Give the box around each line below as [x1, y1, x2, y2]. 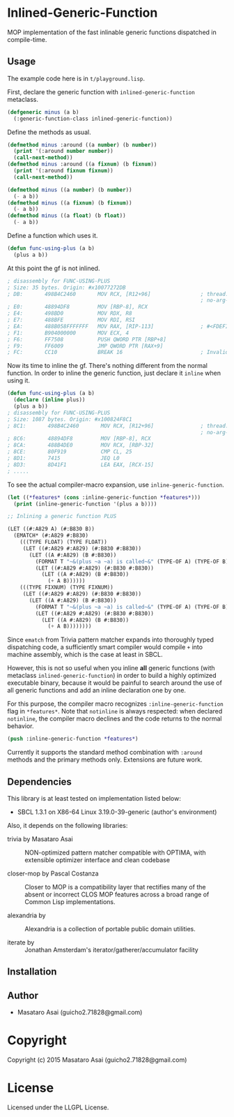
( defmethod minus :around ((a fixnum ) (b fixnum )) [7, 161, 157, 168]
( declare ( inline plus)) [13, 397, 86, 404]
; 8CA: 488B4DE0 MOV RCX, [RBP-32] [7, 442, 155, 449]
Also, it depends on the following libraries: [7, 821, 128, 829]
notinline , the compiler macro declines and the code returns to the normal [7, 714, 222, 723]
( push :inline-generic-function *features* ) [7, 735, 139, 743]
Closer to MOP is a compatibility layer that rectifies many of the [24, 882, 206, 891]
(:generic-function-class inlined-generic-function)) [13, 115, 173, 122]
